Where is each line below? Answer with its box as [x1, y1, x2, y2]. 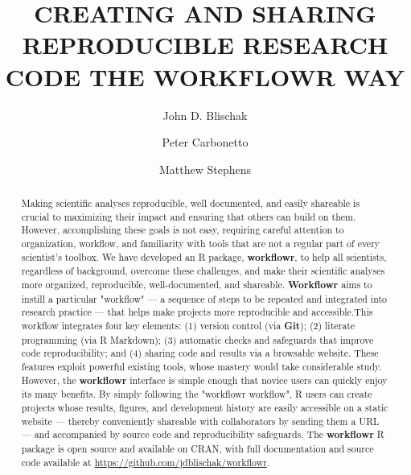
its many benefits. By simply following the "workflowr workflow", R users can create [21, 387, 372, 401]
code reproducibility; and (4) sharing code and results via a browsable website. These [21, 346, 379, 360]
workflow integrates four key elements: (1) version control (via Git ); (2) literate [21, 318, 356, 332]
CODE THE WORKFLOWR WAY [5, 60, 405, 93]
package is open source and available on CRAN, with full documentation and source [21, 441, 374, 455]
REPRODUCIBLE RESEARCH [22, 28, 388, 61]
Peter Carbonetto [162, 134, 249, 151]
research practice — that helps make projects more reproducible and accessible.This [21, 305, 373, 319]
